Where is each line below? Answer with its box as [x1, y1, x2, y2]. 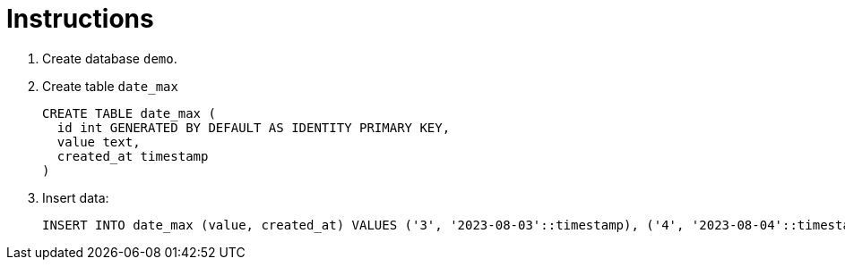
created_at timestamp [56, 148, 209, 163]
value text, [56, 134, 141, 149]
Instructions [6, 4, 154, 34]
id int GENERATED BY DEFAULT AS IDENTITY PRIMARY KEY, [56, 120, 451, 135]
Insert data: [42, 189, 109, 205]
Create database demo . [42, 50, 177, 66]
